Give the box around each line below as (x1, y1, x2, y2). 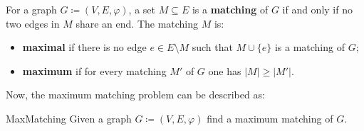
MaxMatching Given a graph (6, 110, 132, 125)
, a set (128, 2, 155, 16)
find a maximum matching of (207, 110, 333, 125)
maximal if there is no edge (22, 40, 147, 55)
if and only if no (282, 2, 353, 16)
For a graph (6, 2, 57, 16)
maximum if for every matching (22, 63, 167, 78)
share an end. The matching (76, 16, 199, 30)
